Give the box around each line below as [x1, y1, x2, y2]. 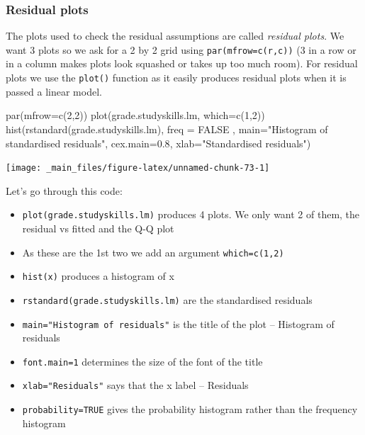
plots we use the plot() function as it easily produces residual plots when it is [6, 70, 347, 85]
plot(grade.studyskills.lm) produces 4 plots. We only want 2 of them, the [22, 207, 360, 222]
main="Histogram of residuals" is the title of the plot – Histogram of [22, 316, 335, 331]
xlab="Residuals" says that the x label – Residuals [22, 378, 249, 392]
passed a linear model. [6, 84, 102, 98]
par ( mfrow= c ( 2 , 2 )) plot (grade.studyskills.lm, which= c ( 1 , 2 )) [6, 108, 265, 123]
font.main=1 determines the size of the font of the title [22, 354, 263, 368]
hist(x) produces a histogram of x [22, 269, 174, 283]
